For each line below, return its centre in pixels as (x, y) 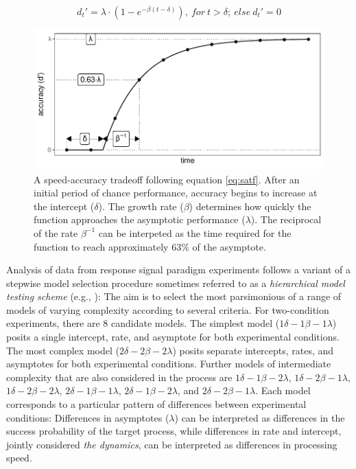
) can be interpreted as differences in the (260, 417)
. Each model (283, 390)
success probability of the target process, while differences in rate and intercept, (174, 431)
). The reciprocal (286, 219)
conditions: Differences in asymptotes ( (88, 417)
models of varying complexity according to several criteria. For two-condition (168, 309)
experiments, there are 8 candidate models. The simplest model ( (143, 323)
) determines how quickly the (250, 206)
